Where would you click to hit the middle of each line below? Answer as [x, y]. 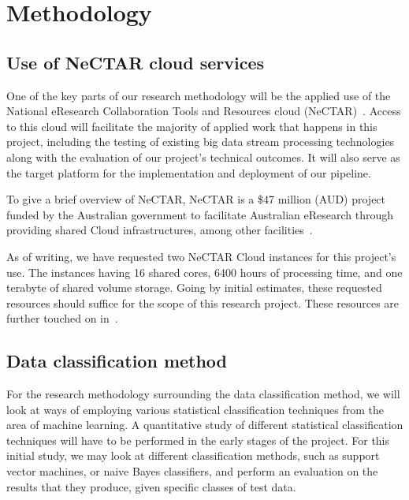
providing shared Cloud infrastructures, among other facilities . [160, 230]
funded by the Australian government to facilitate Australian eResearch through [200, 214]
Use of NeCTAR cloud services [136, 62]
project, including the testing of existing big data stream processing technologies [201, 142]
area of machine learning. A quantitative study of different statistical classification [205, 425]
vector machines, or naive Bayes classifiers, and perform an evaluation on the [192, 471]
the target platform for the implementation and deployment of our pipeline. [189, 172]
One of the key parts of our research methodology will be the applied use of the [199, 95]
